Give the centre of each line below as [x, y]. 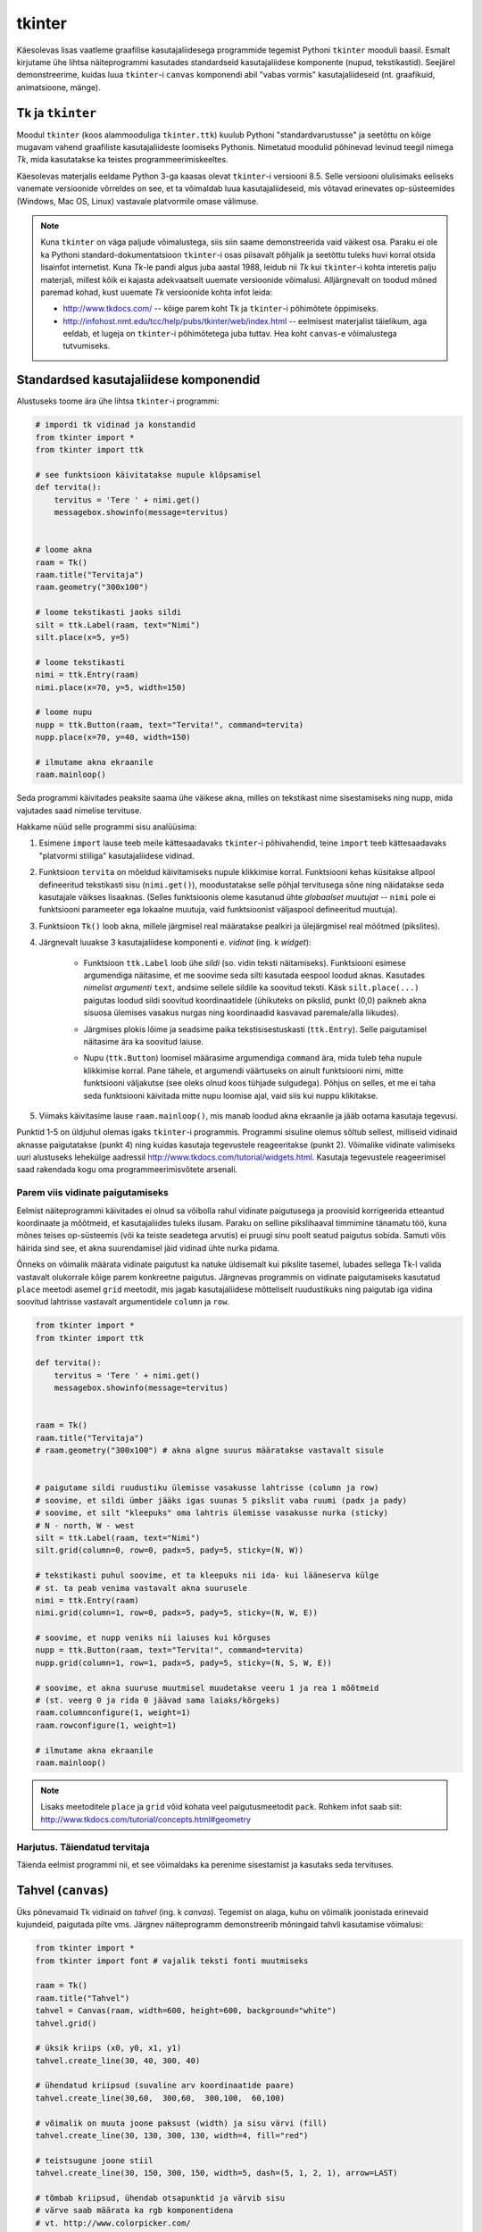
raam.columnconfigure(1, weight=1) [113, 1713]
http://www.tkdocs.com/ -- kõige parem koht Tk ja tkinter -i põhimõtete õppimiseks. [220, 309]
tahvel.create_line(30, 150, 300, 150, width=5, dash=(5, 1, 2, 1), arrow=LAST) [216, 2173]
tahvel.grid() [66, 2023]
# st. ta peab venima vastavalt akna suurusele [141, 1588]
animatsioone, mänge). [59, 87]
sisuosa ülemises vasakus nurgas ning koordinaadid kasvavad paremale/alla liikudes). [241, 1012]
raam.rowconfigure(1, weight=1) [106, 1725]
